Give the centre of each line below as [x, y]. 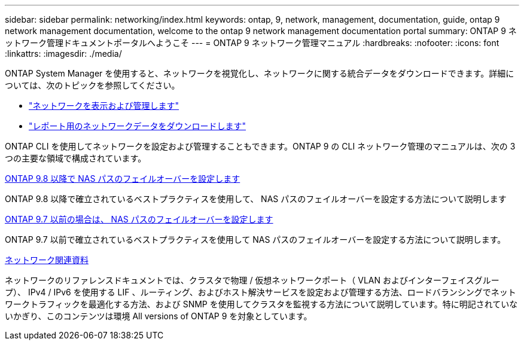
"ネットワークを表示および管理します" [104, 106]
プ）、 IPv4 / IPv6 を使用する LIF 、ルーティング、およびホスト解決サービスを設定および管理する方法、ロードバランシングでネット [261, 292]
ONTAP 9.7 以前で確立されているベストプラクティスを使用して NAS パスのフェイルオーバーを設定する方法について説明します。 [255, 239]
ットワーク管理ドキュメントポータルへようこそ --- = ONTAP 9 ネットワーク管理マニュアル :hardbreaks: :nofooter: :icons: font [252, 43]
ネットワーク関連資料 [47, 260]
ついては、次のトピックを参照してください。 [92, 85]
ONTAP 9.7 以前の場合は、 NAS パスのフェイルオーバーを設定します [139, 219]
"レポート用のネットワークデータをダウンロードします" [138, 126]
